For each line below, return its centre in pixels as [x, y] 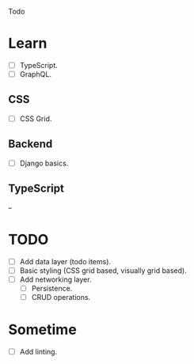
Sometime [42, 330]
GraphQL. [35, 74]
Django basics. [44, 163]
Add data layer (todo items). [65, 261]
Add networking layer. [55, 279]
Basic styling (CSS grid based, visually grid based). [103, 270]
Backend [30, 144]
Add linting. [38, 351]
